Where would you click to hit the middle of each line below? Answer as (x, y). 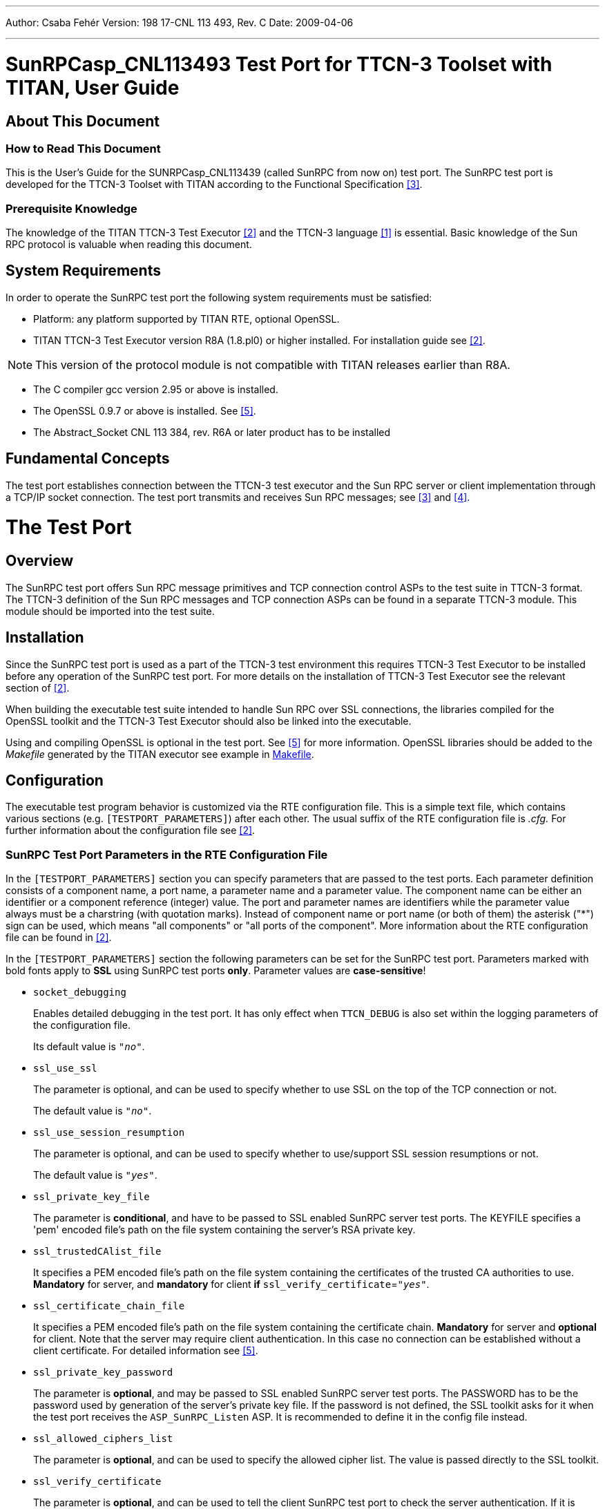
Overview (40, 561)
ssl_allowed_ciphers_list (103, 1439)
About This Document (83, 121)
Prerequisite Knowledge (71, 208)
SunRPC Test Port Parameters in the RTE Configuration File (167, 854)
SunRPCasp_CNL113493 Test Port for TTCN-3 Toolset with (279, 64)
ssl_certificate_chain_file (109, 1306)
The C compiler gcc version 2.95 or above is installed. (156, 389)
